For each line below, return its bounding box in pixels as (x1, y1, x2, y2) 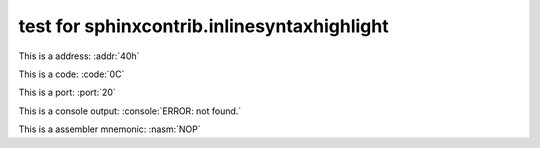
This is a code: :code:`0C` (18, 68, 125, 80)
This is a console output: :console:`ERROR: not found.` (18, 105, 242, 117)
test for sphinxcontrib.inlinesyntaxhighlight (18, 15, 389, 37)
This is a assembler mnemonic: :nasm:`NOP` (18, 123, 202, 135)
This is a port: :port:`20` (18, 86, 117, 99)
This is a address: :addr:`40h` (18, 50, 140, 62)
